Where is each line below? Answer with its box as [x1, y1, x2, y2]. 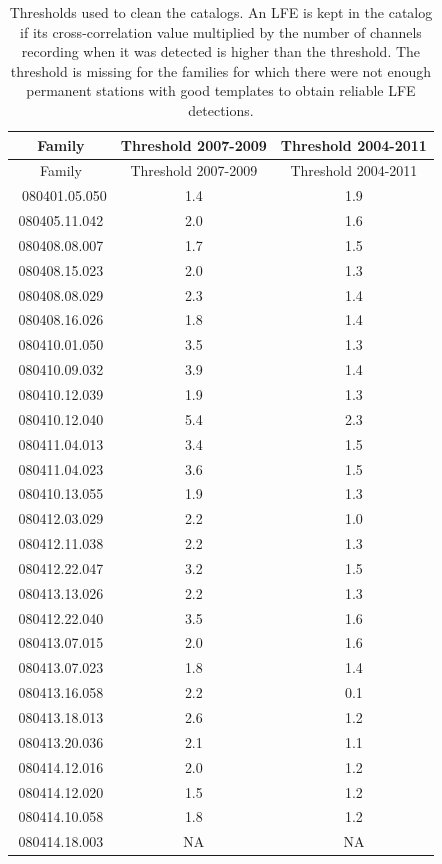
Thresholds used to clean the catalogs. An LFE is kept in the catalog [9, 2, 433, 22]
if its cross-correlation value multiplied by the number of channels [20, 21, 422, 42]
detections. [188, 99, 254, 120]
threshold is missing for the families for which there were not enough [10, 60, 432, 81]
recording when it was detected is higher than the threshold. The [21, 41, 421, 62]
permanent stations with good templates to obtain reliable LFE [26, 80, 416, 101]
